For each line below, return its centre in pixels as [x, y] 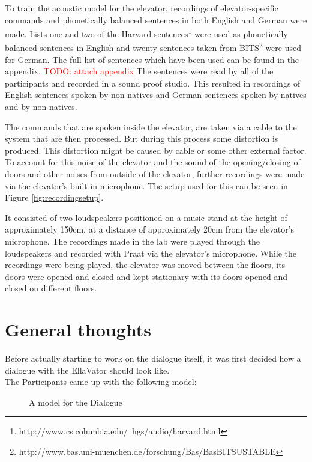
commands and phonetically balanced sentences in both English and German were [156, 20]
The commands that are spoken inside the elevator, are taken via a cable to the [151, 126]
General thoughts [78, 330]
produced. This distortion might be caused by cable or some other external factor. [156, 150]
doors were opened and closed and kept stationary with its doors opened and [146, 276]
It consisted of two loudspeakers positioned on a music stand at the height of [146, 217]
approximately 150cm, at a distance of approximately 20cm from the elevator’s [150, 229]
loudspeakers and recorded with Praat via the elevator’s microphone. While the [151, 253]
